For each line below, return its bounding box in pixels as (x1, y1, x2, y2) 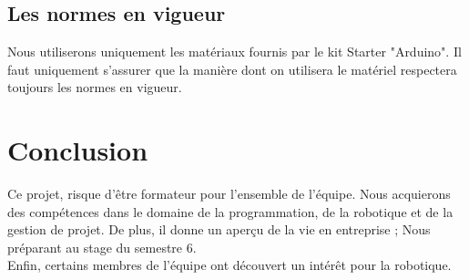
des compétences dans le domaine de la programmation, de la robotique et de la (7, 202, 454, 221)
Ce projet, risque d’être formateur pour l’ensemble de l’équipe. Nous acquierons (7, 184, 451, 203)
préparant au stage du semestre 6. (7, 237, 197, 256)
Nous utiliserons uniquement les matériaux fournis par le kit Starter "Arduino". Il (7, 42, 462, 61)
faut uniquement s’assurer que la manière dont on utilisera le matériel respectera (7, 59, 457, 78)
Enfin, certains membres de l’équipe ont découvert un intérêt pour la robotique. (7, 255, 452, 275)
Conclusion (7, 131, 148, 169)
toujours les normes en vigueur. (7, 78, 182, 97)
